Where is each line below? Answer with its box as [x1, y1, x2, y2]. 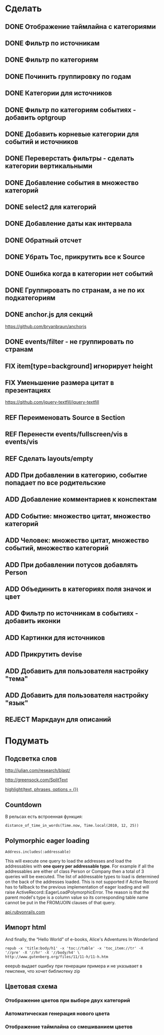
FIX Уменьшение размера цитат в [5, 379, 114, 387]
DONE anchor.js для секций [5, 311, 93, 319]
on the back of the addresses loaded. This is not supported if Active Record [5, 879, 158, 885]
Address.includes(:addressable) [5, 849, 71, 854]
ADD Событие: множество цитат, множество [5, 512, 151, 520]
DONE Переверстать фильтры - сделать [5, 154, 135, 163]
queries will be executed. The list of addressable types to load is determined [5, 873, 159, 879]
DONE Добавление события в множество [5, 178, 139, 187]
